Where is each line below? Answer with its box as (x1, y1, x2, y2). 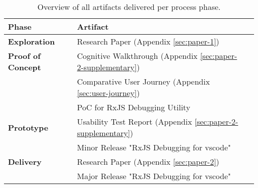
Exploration (8, 36, 55, 47)
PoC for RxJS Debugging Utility (77, 101, 191, 113)
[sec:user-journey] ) (77, 87, 140, 98)
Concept (8, 61, 41, 73)
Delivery (8, 156, 42, 167)
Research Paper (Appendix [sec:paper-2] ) (77, 156, 219, 167)
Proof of (8, 50, 41, 61)
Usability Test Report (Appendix (77, 116, 192, 127)
